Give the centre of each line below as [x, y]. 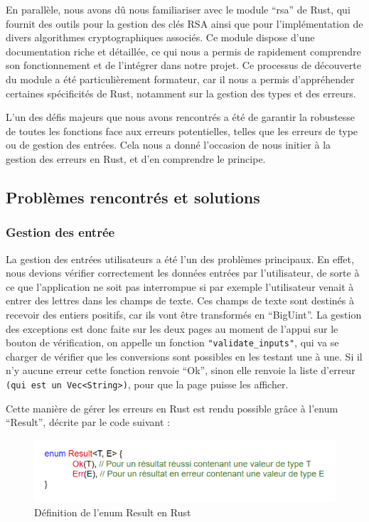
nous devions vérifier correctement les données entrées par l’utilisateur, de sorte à [183, 273]
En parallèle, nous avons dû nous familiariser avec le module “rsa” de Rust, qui [178, 9]
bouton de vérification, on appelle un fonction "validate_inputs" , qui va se [172, 342]
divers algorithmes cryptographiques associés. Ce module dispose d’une [160, 37]
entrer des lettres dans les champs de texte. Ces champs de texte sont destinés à [180, 300]
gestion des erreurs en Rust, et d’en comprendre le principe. [136, 158]
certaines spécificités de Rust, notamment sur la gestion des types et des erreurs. [181, 93]
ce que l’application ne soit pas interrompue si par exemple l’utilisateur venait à [180, 286]
